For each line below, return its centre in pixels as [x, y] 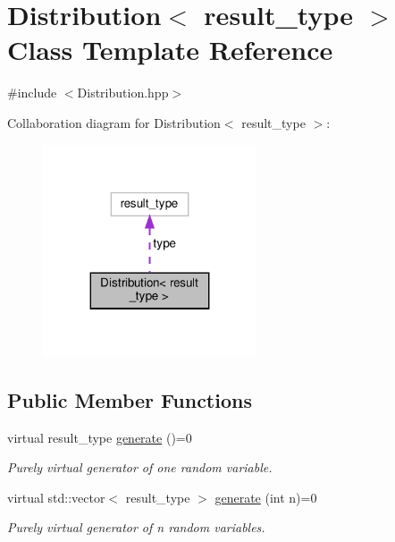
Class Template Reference [170, 50]
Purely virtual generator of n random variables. [136, 527]
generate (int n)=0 [266, 497]
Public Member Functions [130, 399]
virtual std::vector [56, 497]
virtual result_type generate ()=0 [100, 437]
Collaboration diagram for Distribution [114, 122]
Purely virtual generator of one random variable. [140, 467]
